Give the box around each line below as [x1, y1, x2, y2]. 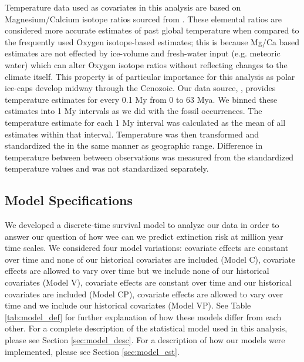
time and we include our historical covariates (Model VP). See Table [5, 299, 251, 311]
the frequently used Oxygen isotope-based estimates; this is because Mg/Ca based [5, 35, 299, 48]
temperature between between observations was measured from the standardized [5, 150, 294, 163]
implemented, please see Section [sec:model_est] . [5, 345, 180, 357]
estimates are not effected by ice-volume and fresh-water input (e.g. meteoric [5, 47, 281, 59]
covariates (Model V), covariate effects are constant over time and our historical [5, 276, 292, 289]
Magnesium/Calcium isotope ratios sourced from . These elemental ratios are [5, 12, 282, 25]
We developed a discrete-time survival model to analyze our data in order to [5, 219, 279, 231]
